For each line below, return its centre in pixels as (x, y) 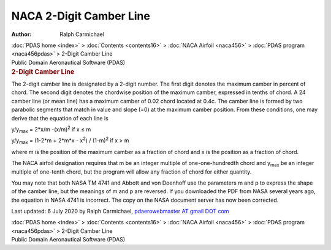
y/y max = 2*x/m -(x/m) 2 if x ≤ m (51, 130)
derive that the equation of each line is (60, 118)
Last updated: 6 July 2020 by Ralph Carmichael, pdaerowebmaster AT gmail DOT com (120, 211)
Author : (21, 34)
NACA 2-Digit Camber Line (81, 16)
